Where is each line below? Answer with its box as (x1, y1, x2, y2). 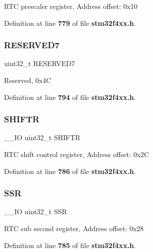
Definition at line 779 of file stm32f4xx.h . (4, 17, 136, 28)
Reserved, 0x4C (4, 75, 51, 85)
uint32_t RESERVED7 (4, 58, 75, 69)
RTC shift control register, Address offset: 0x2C (4, 149, 149, 159)
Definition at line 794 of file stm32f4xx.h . (4, 91, 136, 102)
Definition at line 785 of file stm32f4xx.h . (4, 240, 136, 250)
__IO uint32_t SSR (4, 206, 67, 217)
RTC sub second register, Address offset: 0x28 (4, 223, 144, 233)
